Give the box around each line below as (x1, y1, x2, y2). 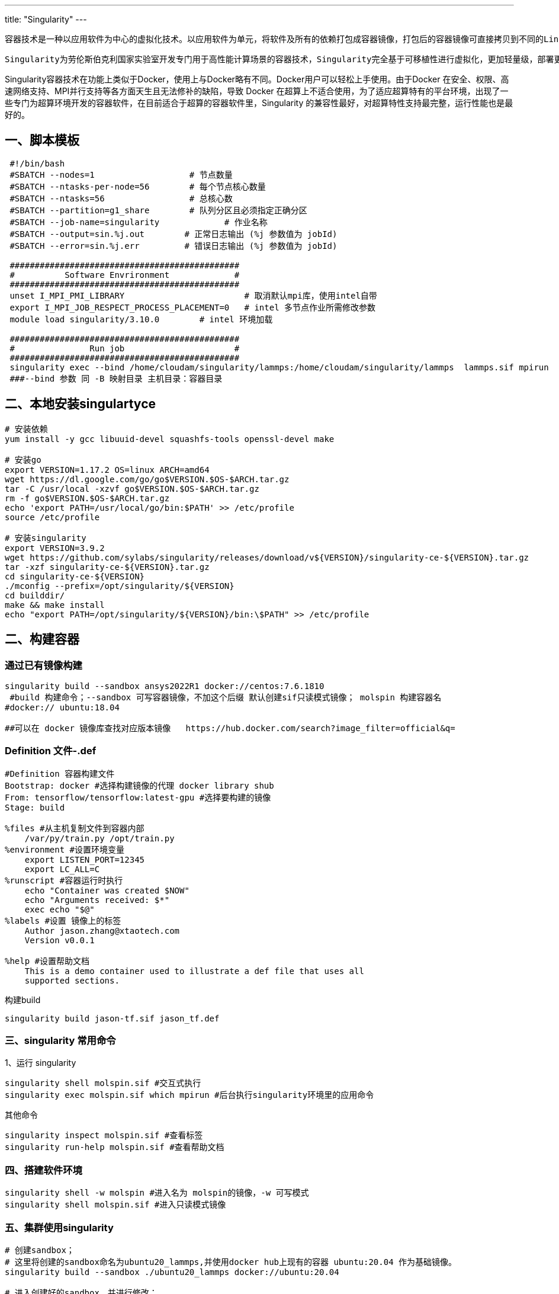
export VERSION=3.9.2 (5, 543, 105, 553)
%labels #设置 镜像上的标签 (5, 915, 121, 925)
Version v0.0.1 (24, 935, 95, 945)
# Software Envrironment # (9, 270, 240, 280)
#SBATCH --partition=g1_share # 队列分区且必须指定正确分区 (9, 205, 307, 215)
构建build (5, 994, 41, 1005)
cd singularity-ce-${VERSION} (5, 571, 145, 581)
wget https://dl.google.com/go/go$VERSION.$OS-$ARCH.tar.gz (5, 474, 290, 484)
